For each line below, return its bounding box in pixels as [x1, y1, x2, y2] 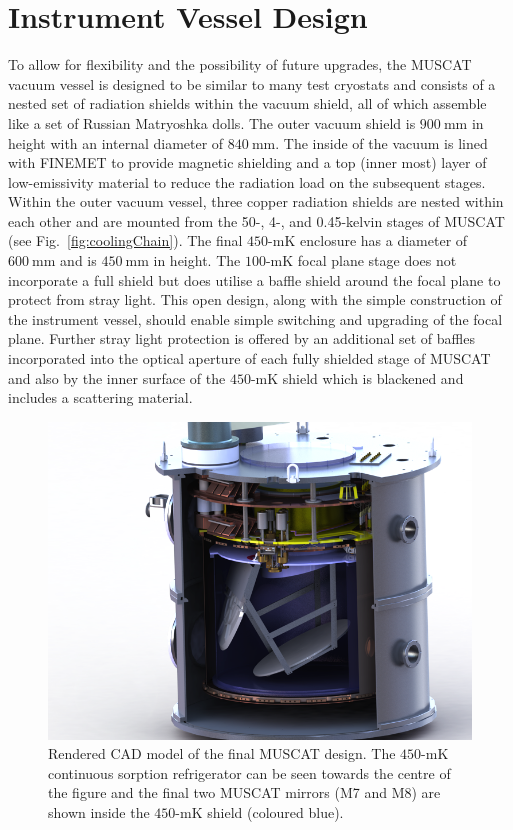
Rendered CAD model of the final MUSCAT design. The [48, 743, 396, 764]
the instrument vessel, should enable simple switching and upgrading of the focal [8, 308, 503, 329]
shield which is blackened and [282, 367, 464, 388]
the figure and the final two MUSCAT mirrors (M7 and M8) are [48, 782, 441, 803]
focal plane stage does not [297, 250, 457, 271]
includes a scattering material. [8, 387, 193, 408]
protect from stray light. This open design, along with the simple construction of [8, 289, 502, 310]
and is [60, 250, 97, 271]
